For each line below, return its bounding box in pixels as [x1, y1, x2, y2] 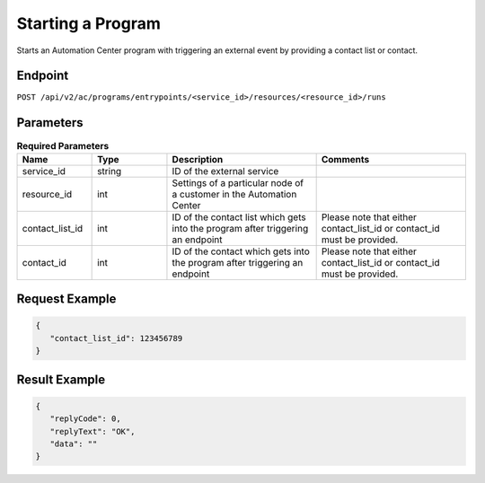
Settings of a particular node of [172, 176, 304, 189]
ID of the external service [172, 164, 279, 177]
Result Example [16, 372, 106, 387]
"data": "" [49, 438, 98, 449]
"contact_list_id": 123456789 [49, 333, 183, 343]
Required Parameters [16, 139, 110, 152]
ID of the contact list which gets [172, 211, 306, 224]
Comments [321, 153, 370, 165]
